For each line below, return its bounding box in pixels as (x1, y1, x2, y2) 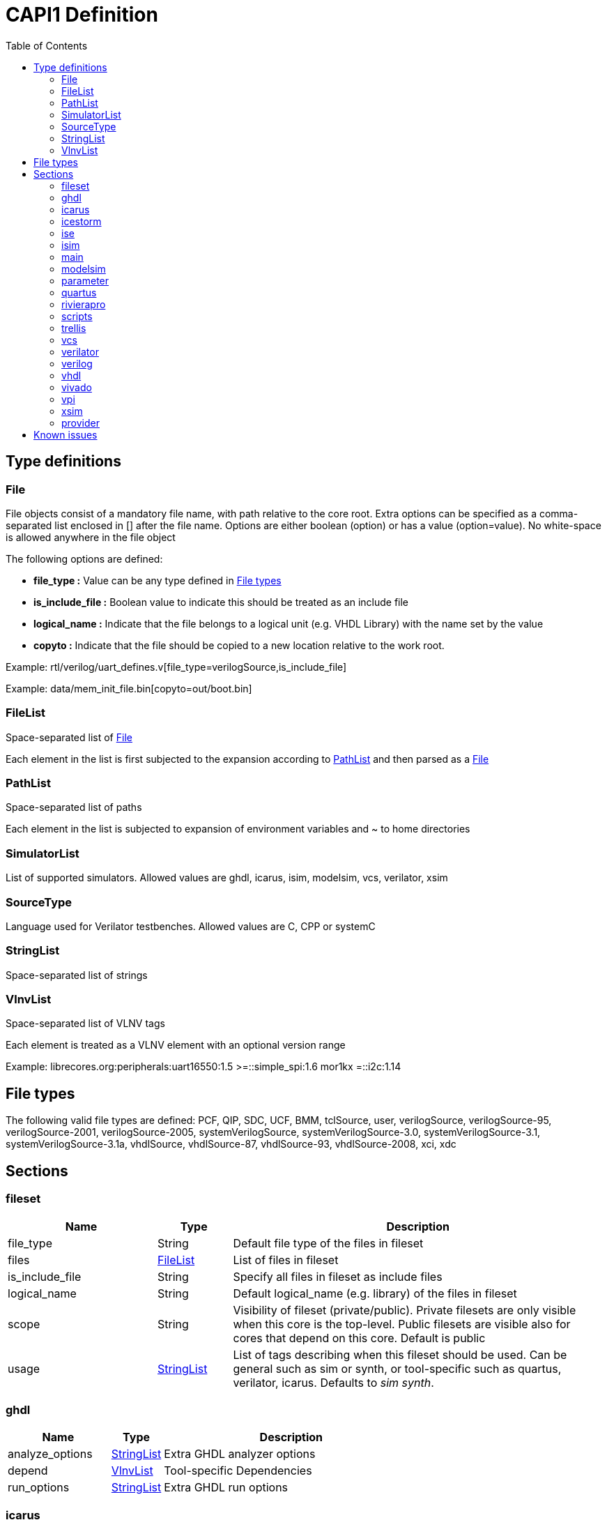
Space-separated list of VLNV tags (6, 1017, 165, 1030)
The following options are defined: (6, 552, 163, 565)
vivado (61, 381, 92, 393)
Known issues (33, 428, 98, 441)
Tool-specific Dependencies (164, 1464, 312, 1478)
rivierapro (61, 298, 106, 310)
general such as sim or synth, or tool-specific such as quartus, (233, 1361, 562, 1376)
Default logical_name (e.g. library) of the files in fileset (233, 1286, 517, 1300)
